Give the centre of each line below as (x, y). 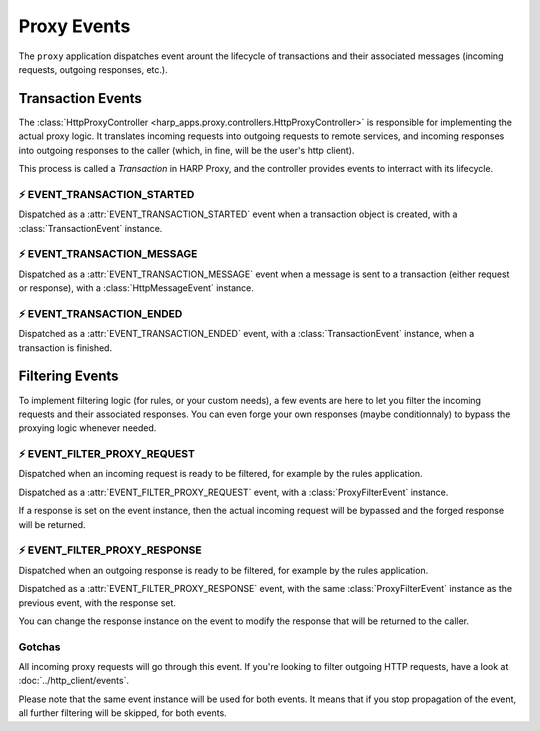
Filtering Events (68, 376)
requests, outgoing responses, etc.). (93, 69)
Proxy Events (74, 26)
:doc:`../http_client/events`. (74, 681)
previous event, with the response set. (97, 602)
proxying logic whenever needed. (87, 428)
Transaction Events (80, 98)
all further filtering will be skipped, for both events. (122, 713)
